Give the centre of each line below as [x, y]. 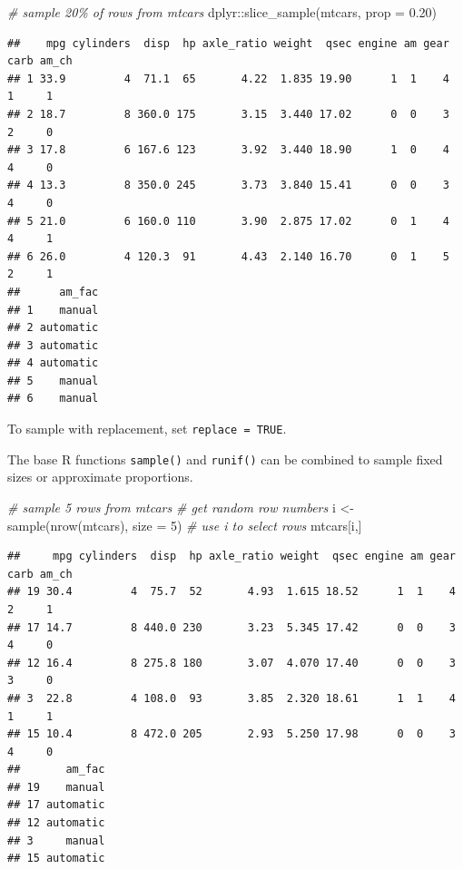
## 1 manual [53, 310]
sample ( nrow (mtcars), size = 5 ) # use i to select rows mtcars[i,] [185, 525]
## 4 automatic [53, 363]
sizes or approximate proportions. [100, 477]
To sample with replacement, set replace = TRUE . [147, 429]
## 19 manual [56, 787]
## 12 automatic [56, 823]
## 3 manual [56, 840]
